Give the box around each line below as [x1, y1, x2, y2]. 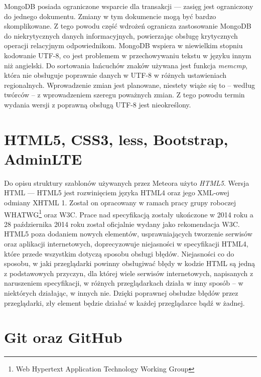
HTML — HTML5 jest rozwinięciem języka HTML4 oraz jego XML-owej [4, 187, 229, 198]
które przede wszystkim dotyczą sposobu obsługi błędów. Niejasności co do [4, 248, 234, 259]
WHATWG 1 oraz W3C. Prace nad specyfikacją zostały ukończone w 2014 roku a [4, 207, 253, 219]
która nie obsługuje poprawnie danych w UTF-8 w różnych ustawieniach [4, 70, 227, 80]
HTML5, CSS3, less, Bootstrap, [4, 129, 228, 149]
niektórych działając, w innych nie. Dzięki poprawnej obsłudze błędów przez [4, 288, 238, 298]
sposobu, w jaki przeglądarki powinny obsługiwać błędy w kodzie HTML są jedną [4, 258, 255, 269]
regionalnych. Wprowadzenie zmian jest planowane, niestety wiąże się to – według [4, 79, 255, 90]
